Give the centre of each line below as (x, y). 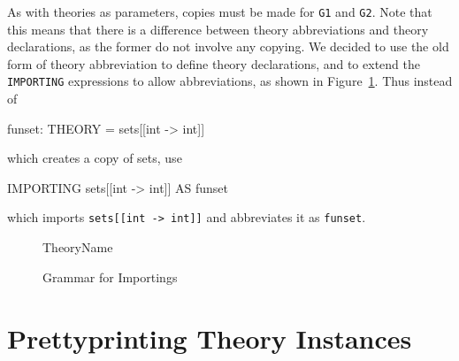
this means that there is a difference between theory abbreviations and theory (218, 29)
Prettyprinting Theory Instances (210, 338)
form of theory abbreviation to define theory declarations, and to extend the (214, 63)
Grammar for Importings (110, 277)
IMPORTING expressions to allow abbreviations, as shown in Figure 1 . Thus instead (230, 81)
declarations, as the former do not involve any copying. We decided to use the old (228, 46)
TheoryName (78, 247)
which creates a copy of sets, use (95, 158)
